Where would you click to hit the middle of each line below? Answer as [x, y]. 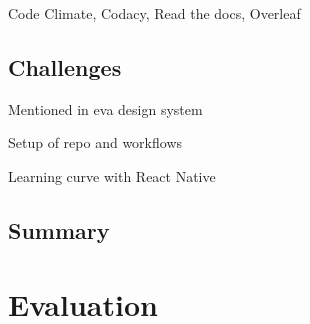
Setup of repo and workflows [95, 142]
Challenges [65, 66]
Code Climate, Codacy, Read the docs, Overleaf [154, 13]
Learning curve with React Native [112, 175]
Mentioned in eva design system [105, 108]
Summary [59, 229]
